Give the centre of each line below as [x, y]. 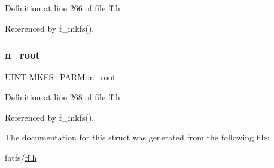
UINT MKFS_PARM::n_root [60, 77]
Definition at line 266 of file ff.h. [64, 8]
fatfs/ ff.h [21, 157]
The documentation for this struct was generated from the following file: [137, 137]
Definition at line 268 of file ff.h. [64, 97]
